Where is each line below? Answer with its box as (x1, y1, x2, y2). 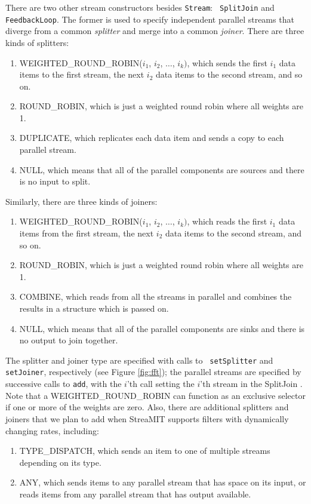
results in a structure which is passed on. (19, 302, 169, 314)
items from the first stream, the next (19, 227, 154, 239)
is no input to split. (19, 175, 91, 188)
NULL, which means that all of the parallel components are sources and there (19, 163, 304, 176)
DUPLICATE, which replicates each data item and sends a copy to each (19, 131, 284, 144)
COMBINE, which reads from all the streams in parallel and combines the (19, 290, 292, 303)
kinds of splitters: (5, 36, 69, 48)
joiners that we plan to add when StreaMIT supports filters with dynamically (5, 412, 289, 425)
